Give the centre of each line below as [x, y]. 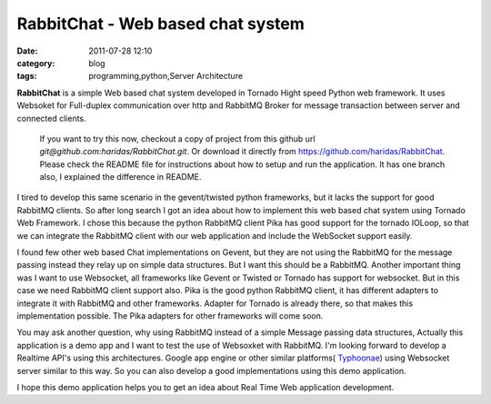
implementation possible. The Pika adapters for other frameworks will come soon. [170, 315]
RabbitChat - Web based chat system [160, 24]
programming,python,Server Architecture [166, 76]
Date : [27, 51]
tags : [27, 76]
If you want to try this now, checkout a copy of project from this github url [177, 138]
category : [36, 63]
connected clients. [51, 118]
